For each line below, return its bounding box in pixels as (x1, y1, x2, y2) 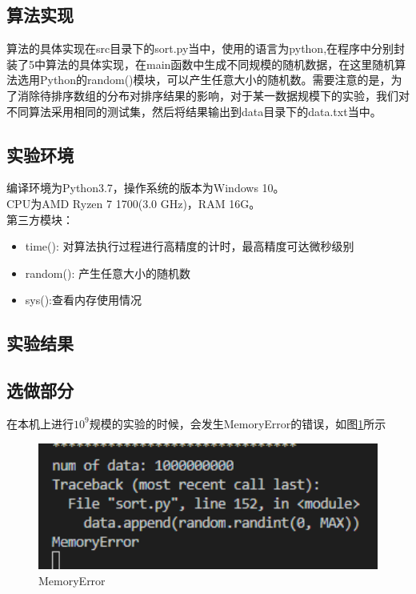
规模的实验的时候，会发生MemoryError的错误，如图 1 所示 (89, 415, 386, 431)
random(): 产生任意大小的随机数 (25, 264, 190, 281)
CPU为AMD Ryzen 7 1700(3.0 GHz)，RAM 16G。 (6, 195, 261, 211)
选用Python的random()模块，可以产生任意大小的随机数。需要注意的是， (17, 71, 391, 88)
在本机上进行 (6, 415, 74, 431)
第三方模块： (6, 211, 74, 227)
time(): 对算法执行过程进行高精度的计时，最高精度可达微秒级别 (25, 238, 354, 255)
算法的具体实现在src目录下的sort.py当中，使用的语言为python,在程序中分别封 (6, 40, 406, 57)
